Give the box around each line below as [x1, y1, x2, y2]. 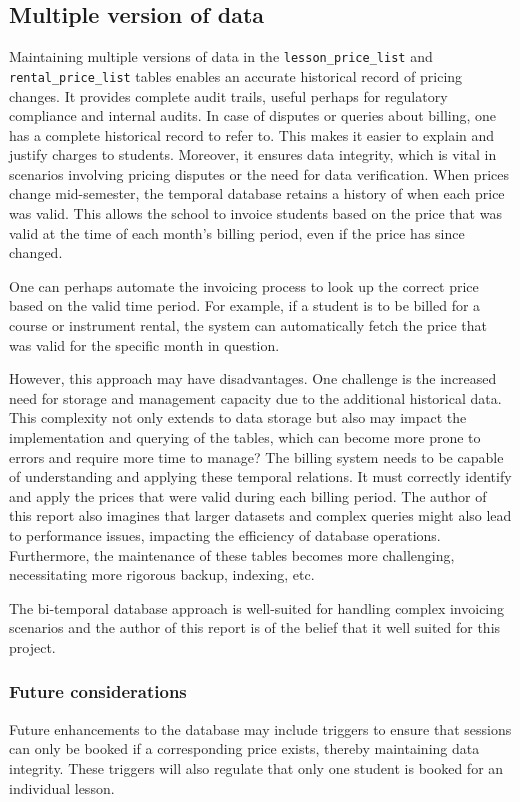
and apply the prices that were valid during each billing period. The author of [9, 485, 487, 506]
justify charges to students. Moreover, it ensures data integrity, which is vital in [9, 144, 497, 165]
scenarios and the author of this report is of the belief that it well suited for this [9, 617, 501, 638]
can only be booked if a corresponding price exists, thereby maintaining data [9, 738, 480, 759]
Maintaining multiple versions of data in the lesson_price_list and [9, 46, 433, 67]
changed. [9, 242, 63, 263]
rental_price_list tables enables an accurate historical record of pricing [9, 65, 463, 86]
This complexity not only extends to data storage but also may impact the [9, 407, 467, 428]
